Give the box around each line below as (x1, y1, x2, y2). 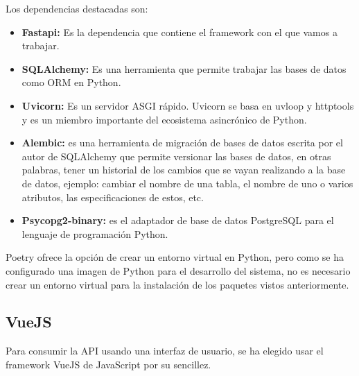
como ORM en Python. (21, 75, 121, 89)
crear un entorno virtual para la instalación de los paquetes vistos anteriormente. (6, 277, 349, 291)
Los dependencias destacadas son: (6, 1, 148, 15)
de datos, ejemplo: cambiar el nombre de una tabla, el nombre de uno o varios (21, 176, 353, 190)
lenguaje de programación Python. (21, 226, 168, 241)
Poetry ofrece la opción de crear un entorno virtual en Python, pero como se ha (6, 250, 344, 264)
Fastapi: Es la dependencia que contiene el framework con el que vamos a (21, 24, 338, 39)
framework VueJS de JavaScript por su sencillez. (6, 357, 211, 371)
